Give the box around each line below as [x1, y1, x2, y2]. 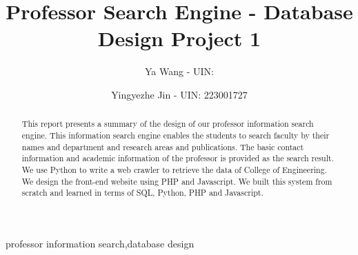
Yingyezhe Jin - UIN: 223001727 [111, 87, 248, 101]
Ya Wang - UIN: [145, 64, 214, 79]
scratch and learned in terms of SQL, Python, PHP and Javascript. [21, 187, 263, 198]
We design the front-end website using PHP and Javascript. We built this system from [21, 175, 332, 187]
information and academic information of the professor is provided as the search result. [21, 152, 334, 164]
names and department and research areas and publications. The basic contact [21, 141, 304, 152]
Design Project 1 [97, 24, 261, 52]
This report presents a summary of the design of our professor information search [21, 118, 314, 130]
